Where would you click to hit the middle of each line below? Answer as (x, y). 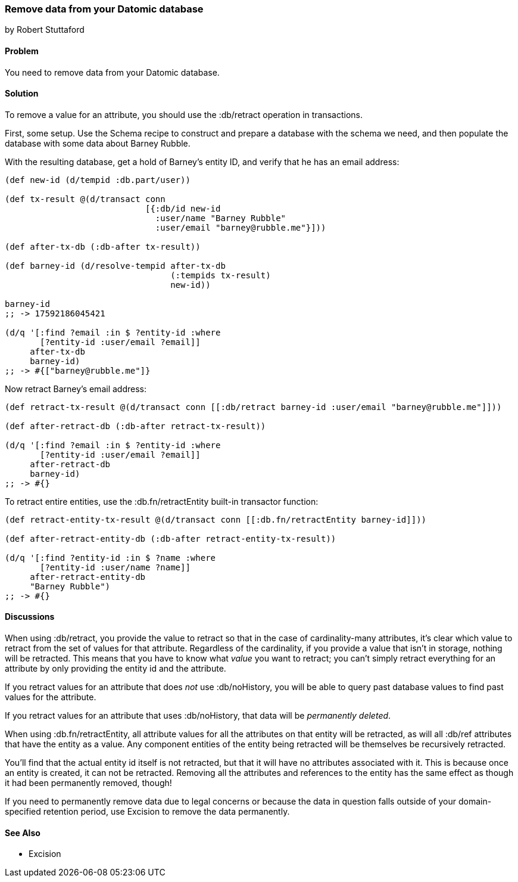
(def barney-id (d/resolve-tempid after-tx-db (115, 265)
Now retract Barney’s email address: (76, 389)
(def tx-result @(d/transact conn (85, 199)
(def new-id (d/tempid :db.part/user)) (98, 180)
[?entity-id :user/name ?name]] (115, 567)
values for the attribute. (51, 697)
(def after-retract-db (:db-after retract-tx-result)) (135, 426)
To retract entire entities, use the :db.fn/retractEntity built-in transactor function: (162, 501)
